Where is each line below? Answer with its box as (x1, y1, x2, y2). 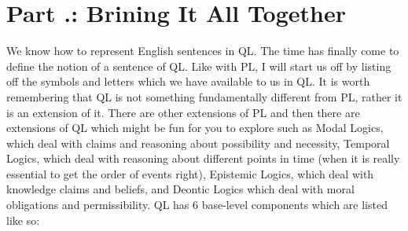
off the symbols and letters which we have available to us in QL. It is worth (6, 73, 370, 90)
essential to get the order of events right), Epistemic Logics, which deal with (6, 165, 374, 181)
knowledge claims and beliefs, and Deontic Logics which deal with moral (6, 181, 355, 197)
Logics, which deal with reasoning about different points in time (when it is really (6, 150, 400, 167)
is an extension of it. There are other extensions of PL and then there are (6, 104, 360, 120)
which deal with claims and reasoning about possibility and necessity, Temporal (6, 134, 390, 151)
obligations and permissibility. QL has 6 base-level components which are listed (6, 196, 388, 213)
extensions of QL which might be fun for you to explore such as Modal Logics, (6, 119, 384, 136)
